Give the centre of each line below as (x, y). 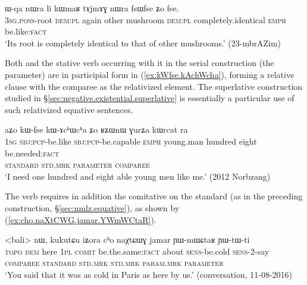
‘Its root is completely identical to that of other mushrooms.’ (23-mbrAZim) (143, 43)
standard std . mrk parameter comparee (77, 165)
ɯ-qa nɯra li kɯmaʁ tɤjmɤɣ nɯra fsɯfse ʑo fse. (92, 8)
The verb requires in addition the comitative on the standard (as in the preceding (154, 196)
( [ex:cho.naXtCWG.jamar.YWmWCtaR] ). (81, 219)
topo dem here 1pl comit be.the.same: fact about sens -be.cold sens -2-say (137, 251)
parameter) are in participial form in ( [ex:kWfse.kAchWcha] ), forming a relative (150, 74)
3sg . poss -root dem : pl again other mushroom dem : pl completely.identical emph (145, 19)
